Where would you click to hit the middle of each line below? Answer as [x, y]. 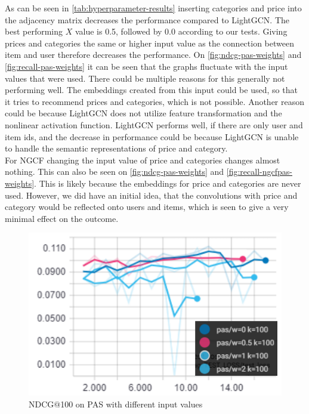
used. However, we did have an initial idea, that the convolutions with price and [151, 195]
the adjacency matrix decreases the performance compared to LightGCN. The [147, 19]
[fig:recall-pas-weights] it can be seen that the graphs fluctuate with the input [146, 66]
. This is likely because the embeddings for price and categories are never [168, 183]
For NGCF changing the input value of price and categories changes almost [143, 160]
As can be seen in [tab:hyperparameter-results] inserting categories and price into [153, 8]
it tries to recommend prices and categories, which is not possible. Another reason [155, 101]
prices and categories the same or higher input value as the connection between [149, 43]
